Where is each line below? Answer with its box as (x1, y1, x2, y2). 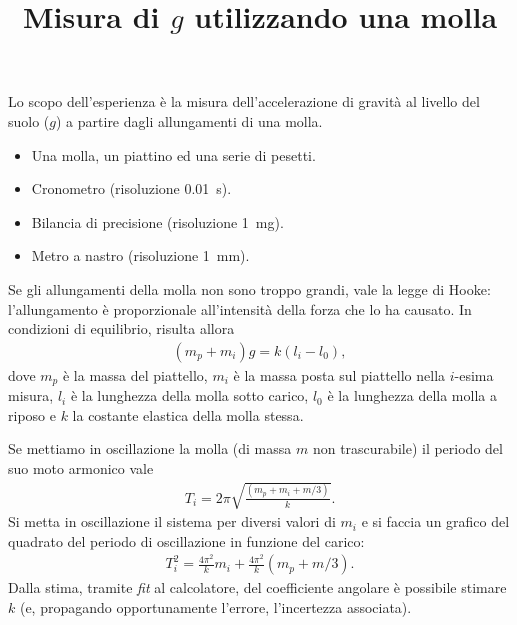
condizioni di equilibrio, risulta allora (8, 318, 235, 339)
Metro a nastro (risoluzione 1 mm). (31, 245, 250, 266)
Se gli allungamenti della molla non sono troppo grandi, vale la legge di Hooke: (8, 278, 491, 299)
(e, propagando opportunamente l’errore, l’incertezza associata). (19, 597, 412, 618)
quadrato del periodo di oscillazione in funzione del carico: (8, 530, 365, 551)
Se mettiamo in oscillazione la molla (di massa (8, 438, 292, 459)
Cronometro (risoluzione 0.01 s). (31, 178, 232, 199)
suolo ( (8, 110, 50, 131)
